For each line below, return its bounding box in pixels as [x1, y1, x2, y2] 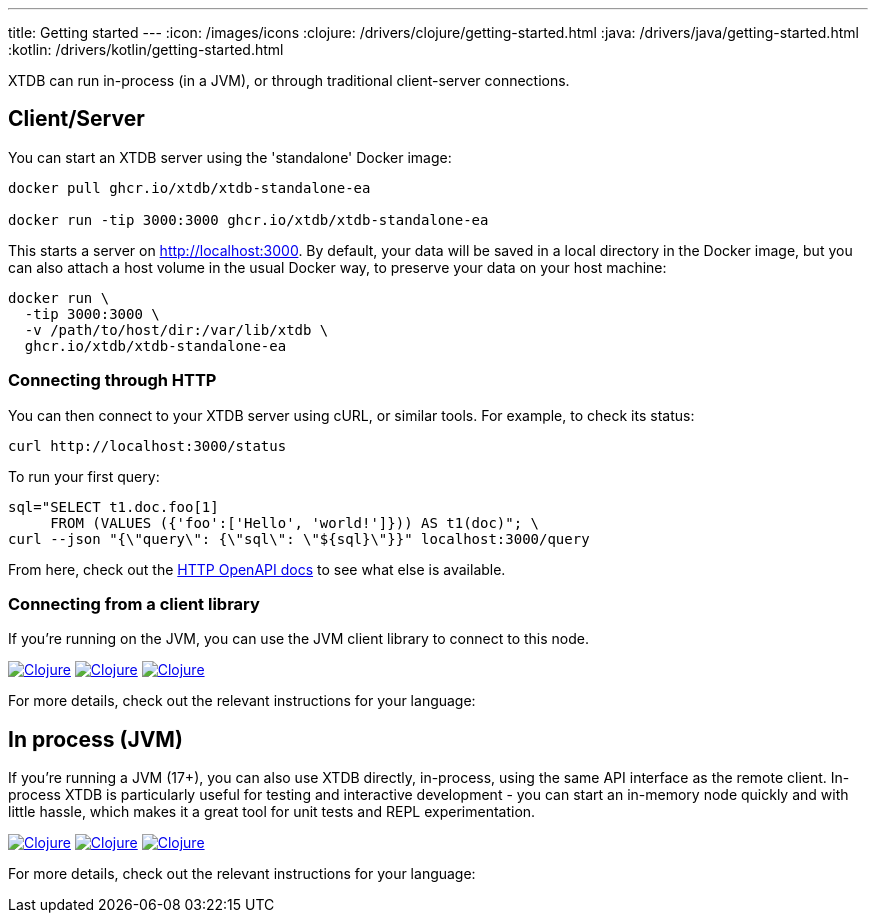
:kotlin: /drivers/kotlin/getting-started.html [8, 41, 284, 58]
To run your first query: [8, 467, 160, 485]
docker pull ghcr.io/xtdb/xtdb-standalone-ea [8, 179, 371, 196]
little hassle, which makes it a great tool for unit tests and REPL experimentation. [8, 803, 536, 821]
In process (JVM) [8, 726, 183, 752]
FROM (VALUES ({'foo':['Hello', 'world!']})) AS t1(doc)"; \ [50, 514, 540, 531]
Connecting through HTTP [8, 370, 217, 391]
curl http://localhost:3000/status [8, 437, 287, 454]
